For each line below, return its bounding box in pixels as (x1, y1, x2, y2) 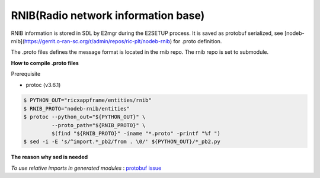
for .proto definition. (173, 37, 222, 44)
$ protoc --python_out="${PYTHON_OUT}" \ (23, 114, 146, 121)
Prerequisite (11, 70, 41, 77)
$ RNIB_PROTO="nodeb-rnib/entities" (23, 105, 130, 112)
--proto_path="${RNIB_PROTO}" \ (51, 122, 146, 128)
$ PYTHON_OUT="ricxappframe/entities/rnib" (23, 97, 152, 103)
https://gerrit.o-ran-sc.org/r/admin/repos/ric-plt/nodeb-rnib (24, 37, 170, 44)
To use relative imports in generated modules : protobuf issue (11, 164, 162, 171)
